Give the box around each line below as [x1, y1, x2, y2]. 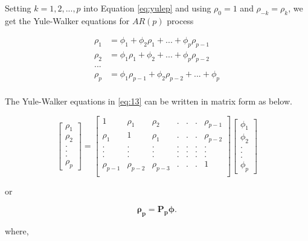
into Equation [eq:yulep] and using [83, 2, 211, 14]
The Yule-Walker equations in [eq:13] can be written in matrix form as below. [5, 94, 292, 107]
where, [5, 224, 29, 237]
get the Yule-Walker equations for [5, 14, 130, 27]
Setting [5, 2, 31, 14]
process [167, 14, 194, 27]
